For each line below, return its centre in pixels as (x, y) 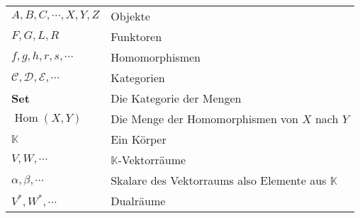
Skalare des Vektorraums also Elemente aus (219, 180)
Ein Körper (139, 139)
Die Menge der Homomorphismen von (205, 119)
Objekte (130, 16)
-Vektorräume (152, 160)
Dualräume (138, 201)
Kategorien (138, 78)
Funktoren (136, 36)
